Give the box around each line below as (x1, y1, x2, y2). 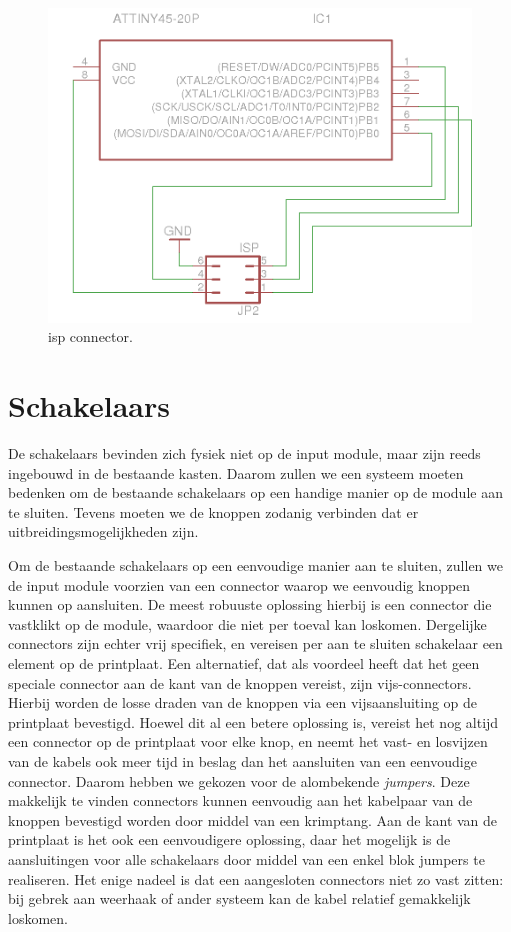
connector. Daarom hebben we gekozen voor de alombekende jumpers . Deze (8, 770, 470, 791)
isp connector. (48, 326, 133, 347)
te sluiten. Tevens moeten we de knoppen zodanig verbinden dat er (8, 501, 419, 522)
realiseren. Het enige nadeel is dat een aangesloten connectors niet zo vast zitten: (8, 868, 504, 889)
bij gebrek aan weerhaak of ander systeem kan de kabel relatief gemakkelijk (8, 888, 471, 909)
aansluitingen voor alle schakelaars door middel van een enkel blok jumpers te (8, 848, 485, 869)
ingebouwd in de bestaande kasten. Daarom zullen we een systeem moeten (8, 462, 464, 483)
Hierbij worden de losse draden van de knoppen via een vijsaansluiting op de (8, 692, 478, 713)
